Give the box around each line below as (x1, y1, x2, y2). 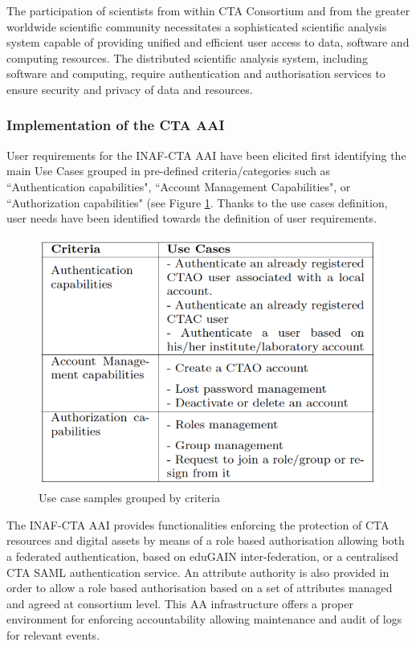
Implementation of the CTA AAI (6, 115, 225, 135)
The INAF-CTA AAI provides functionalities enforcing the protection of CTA (6, 516, 389, 533)
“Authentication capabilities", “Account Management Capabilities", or (6, 178, 351, 194)
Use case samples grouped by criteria (39, 489, 220, 506)
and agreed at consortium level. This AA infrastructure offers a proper (6, 595, 353, 611)
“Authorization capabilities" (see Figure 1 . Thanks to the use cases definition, (6, 194, 388, 211)
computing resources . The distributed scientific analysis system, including (6, 49, 368, 66)
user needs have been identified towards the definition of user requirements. (6, 210, 377, 227)
